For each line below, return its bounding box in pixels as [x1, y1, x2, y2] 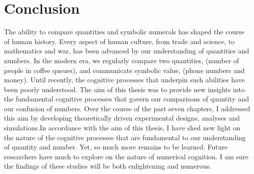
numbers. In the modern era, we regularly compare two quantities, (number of [4, 55, 239, 65]
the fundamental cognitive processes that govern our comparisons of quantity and [4, 94, 249, 104]
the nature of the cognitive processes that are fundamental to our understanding [4, 132, 246, 142]
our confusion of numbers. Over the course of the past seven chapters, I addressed [4, 103, 250, 113]
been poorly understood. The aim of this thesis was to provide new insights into [4, 84, 245, 94]
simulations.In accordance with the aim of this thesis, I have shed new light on [4, 123, 241, 133]
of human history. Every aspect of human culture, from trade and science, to [4, 36, 235, 46]
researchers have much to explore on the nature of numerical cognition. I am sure [4, 151, 249, 161]
